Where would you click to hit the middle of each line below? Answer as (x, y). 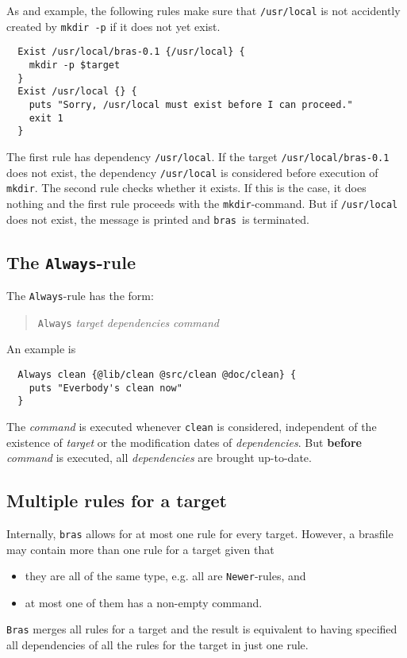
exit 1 (46, 118)
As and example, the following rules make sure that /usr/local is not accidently (203, 10)
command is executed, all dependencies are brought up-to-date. (159, 458)
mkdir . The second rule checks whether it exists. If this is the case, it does (186, 188)
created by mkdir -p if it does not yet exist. (113, 26)
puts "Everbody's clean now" (106, 388)
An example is (41, 349)
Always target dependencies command (128, 322)
